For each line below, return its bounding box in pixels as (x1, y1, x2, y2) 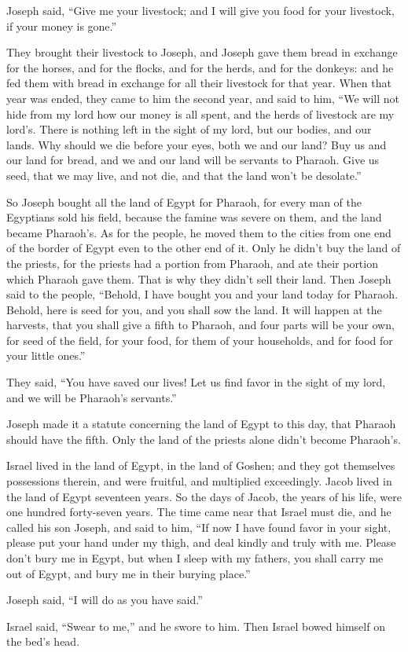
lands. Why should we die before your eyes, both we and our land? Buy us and (6, 136, 387, 152)
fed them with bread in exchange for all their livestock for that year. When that (6, 75, 391, 91)
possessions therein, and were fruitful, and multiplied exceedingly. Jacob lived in (6, 473, 392, 489)
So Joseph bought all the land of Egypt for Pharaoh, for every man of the (6, 193, 362, 210)
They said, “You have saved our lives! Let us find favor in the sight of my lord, (6, 374, 386, 390)
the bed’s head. (6, 633, 80, 650)
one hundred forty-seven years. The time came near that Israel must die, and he (6, 504, 391, 520)
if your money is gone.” (6, 17, 117, 34)
